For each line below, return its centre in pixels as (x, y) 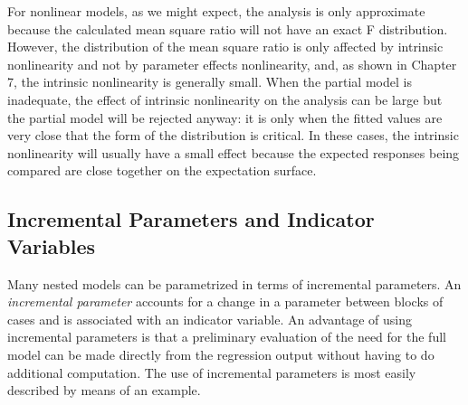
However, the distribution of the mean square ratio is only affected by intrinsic (225, 47)
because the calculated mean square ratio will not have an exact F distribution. (228, 28)
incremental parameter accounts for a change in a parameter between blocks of (225, 301)
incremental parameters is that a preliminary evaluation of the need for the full (227, 337)
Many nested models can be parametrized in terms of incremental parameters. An (234, 283)
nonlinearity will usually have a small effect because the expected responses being (234, 152)
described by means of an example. (104, 390)
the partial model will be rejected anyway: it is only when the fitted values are (225, 117)
